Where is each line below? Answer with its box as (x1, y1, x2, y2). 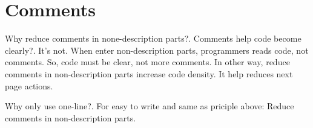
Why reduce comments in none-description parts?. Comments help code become (5, 32, 301, 45)
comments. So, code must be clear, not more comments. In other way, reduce (5, 56, 290, 68)
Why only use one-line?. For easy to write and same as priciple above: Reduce (5, 100, 294, 112)
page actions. (5, 79, 53, 92)
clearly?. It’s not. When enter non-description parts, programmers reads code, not (5, 43, 309, 56)
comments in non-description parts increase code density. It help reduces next (5, 67, 293, 80)
